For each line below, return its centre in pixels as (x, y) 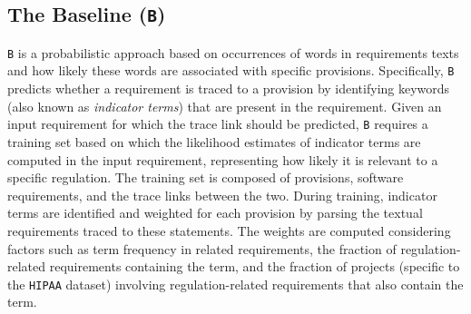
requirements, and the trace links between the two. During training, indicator (222, 195)
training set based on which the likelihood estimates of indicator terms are (214, 141)
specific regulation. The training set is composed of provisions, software (206, 177)
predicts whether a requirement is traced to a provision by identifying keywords (229, 88)
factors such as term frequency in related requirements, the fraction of (202, 248)
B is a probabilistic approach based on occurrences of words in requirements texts (233, 52)
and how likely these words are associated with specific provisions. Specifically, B (231, 70)
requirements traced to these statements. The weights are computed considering (229, 230)
